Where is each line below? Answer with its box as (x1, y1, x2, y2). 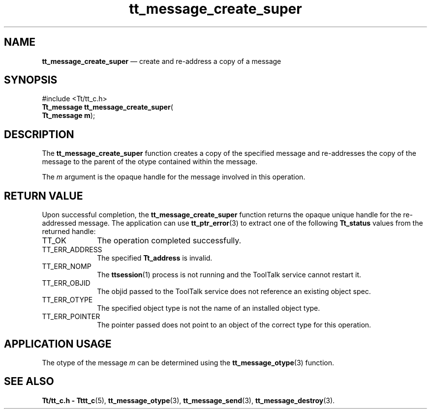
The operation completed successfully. (97, 236, 242, 246)
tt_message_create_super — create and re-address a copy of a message (42, 57, 281, 65)
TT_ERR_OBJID (42, 279, 91, 288)
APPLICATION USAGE (4, 337, 112, 350)
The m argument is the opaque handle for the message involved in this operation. (42, 173, 306, 181)
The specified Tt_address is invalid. (97, 254, 213, 263)
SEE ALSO (4, 375, 54, 388)
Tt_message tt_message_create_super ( (42, 103, 173, 112)
